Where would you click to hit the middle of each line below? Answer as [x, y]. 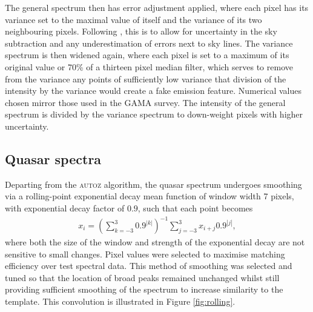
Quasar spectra [53, 158]
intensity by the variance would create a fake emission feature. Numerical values [153, 91]
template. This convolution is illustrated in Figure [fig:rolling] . [120, 301]
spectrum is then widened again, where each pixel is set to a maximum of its [147, 55]
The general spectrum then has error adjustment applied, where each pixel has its [157, 7]
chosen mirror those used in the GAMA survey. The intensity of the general [145, 102]
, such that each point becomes [195, 207]
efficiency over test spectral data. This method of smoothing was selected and [149, 266]
